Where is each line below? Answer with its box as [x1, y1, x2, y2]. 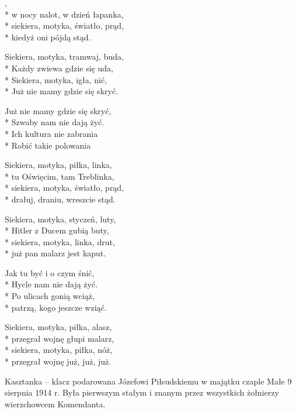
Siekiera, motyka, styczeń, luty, [5, 212, 116, 225]
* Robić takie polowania [5, 139, 91, 151]
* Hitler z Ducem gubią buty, [5, 224, 109, 236]
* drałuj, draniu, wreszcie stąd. [5, 193, 116, 205]
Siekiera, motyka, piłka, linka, [5, 159, 112, 171]
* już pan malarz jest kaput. [5, 247, 106, 259]
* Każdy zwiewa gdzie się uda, [5, 61, 113, 74]
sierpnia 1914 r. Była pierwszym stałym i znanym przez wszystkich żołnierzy [5, 386, 279, 399]
